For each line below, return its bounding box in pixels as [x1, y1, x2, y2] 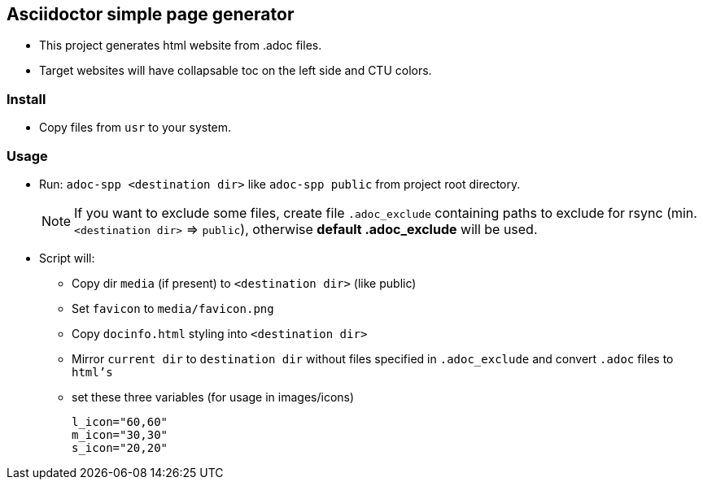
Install [7, 90, 46, 107]
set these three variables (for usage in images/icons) [72, 389, 355, 404]
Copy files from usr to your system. [39, 120, 232, 135]
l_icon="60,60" [72, 414, 168, 428]
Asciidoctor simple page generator [7, 4, 295, 24]
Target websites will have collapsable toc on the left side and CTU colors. [39, 63, 432, 78]
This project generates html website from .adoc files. [39, 38, 322, 53]
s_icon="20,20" [72, 440, 168, 454]
